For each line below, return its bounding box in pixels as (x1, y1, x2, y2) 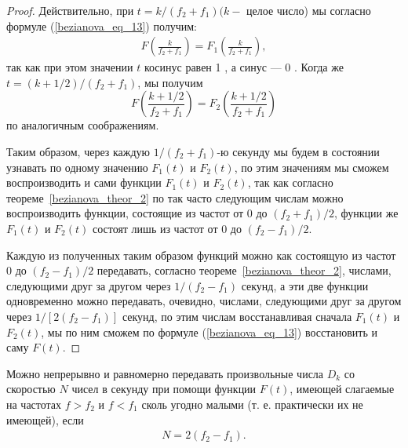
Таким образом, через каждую (6, 144, 151, 159)
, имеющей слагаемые (290, 381, 395, 397)
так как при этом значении (6, 59, 133, 75)
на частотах (6, 395, 62, 412)
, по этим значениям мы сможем (234, 158, 389, 175)
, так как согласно (247, 174, 333, 191)
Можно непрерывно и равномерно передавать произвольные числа (6, 365, 324, 381)
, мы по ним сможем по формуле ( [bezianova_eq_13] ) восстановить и (41, 323, 377, 340)
